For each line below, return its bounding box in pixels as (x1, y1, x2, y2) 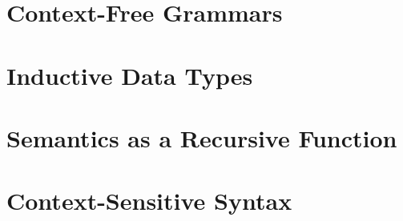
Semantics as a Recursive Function (6, 121, 397, 154)
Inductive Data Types (6, 58, 253, 91)
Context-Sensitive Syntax (6, 184, 292, 217)
